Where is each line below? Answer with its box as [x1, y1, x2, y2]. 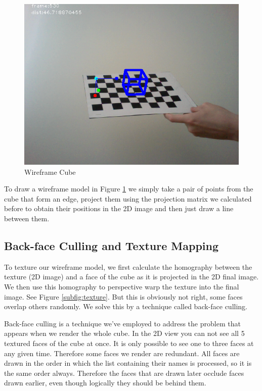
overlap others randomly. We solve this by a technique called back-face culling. [4, 301, 248, 312]
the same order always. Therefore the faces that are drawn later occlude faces [4, 367, 244, 378]
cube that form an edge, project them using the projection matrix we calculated [4, 193, 252, 204]
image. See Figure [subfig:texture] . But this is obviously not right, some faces [4, 291, 243, 302]
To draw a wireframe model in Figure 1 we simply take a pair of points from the [4, 183, 253, 194]
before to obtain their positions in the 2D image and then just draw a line [4, 203, 234, 214]
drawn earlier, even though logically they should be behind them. [4, 377, 206, 388]
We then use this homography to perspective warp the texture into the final [4, 281, 239, 291]
